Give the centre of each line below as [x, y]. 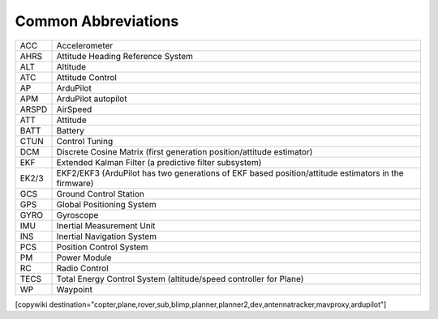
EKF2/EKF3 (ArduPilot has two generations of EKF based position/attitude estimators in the [230, 172]
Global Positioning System [107, 204]
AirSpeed [74, 109]
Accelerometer [85, 45]
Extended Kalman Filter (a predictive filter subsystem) [159, 162]
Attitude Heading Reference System [125, 56]
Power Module [84, 257]
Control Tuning [85, 141]
